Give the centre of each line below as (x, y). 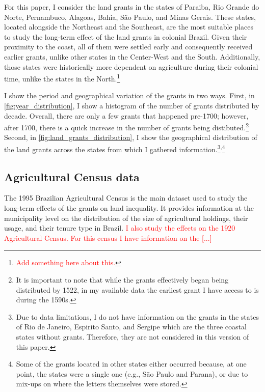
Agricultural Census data (72, 176)
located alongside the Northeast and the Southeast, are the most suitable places (129, 27)
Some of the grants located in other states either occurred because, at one (131, 364)
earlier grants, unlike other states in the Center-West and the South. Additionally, (132, 56)
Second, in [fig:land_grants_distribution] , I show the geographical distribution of (131, 137)
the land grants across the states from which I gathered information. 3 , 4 (115, 148)
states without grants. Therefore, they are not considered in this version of (132, 337)
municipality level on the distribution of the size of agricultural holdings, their (126, 218)
